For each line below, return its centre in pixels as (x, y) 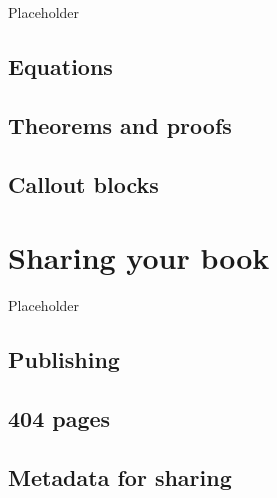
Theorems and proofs (120, 124)
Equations (60, 65)
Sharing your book (139, 257)
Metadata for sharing (120, 476)
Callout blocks (83, 183)
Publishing (64, 359)
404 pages (59, 417)
